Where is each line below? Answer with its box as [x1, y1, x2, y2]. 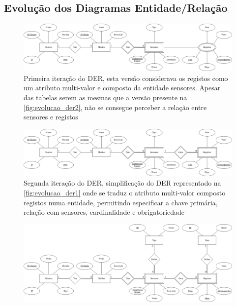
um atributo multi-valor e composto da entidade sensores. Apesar [24, 82, 221, 93]
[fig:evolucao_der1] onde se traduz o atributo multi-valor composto [24, 188, 226, 198]
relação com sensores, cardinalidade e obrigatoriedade [24, 207, 185, 217]
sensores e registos [24, 112, 78, 122]
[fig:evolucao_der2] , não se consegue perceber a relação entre [24, 102, 207, 112]
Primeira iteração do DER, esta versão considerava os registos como [24, 73, 228, 83]
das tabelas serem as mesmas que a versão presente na [24, 92, 187, 103]
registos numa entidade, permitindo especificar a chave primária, [24, 197, 218, 207]
